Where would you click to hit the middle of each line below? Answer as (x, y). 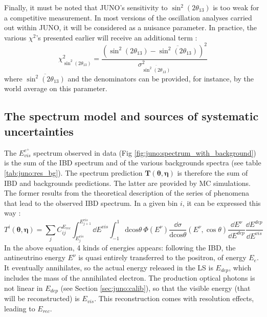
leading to (20, 309)
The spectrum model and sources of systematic (131, 116)
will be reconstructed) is (42, 298)
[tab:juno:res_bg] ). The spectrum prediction (73, 172)
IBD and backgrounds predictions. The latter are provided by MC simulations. (127, 183)
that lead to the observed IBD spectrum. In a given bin (91, 203)
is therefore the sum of (213, 172)
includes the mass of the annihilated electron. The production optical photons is (130, 278)
